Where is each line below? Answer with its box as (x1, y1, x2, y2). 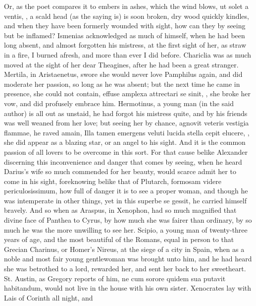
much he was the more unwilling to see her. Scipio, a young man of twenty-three (4, 224, 248, 235)
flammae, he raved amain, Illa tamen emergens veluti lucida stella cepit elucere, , (4, 127, 250, 137)
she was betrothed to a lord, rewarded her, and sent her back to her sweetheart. (4, 263, 246, 274)
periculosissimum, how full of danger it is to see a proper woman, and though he (4, 185, 248, 196)
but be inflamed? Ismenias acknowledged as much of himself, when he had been (4, 30, 245, 40)
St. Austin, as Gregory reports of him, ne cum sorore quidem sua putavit (4, 273, 226, 283)
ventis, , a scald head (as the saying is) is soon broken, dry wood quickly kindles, (4, 10, 249, 21)
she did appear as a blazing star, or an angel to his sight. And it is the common (4, 137, 246, 147)
